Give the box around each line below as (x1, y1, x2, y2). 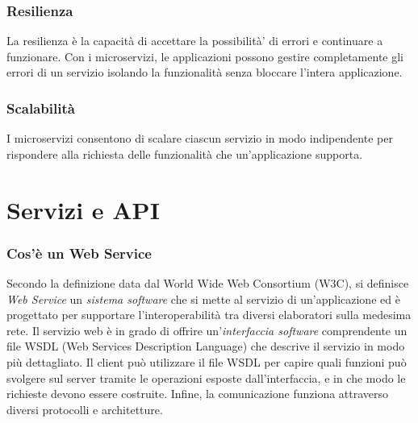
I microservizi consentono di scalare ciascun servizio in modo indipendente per (6, 130, 393, 147)
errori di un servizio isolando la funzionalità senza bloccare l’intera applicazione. (6, 64, 403, 81)
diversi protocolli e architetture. (6, 400, 163, 417)
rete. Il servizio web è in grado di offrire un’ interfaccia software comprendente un (6, 321, 408, 338)
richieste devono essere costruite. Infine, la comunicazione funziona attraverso (6, 385, 389, 402)
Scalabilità (6, 97, 75, 118)
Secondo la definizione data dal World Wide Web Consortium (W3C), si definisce (6, 275, 409, 291)
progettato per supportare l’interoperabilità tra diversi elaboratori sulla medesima (6, 306, 412, 323)
